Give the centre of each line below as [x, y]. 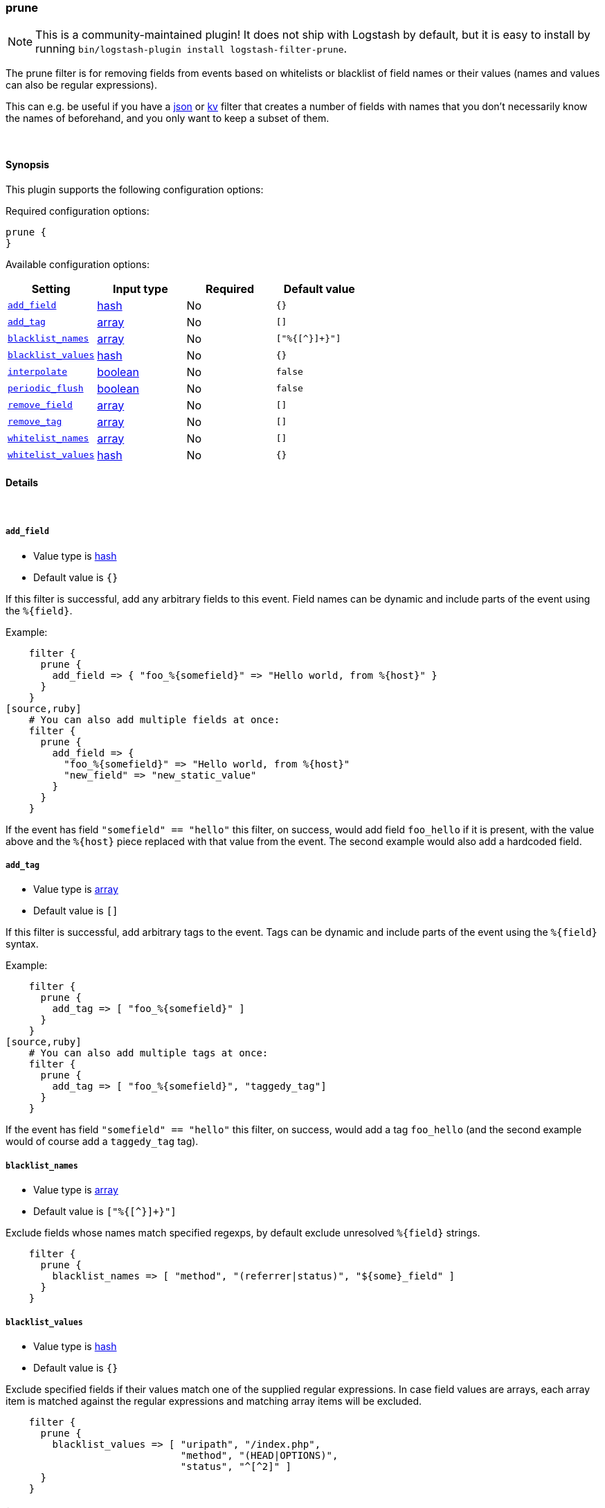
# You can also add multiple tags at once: [148, 1053]
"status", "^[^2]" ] [236, 1466]
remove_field [40, 405]
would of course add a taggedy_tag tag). [102, 1142]
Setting [51, 289]
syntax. [22, 944]
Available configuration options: [78, 264]
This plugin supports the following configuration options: [135, 189]
